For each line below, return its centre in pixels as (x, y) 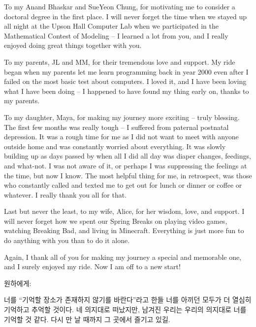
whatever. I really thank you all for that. (65, 194)
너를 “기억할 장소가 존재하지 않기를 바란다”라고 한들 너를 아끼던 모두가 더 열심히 (128, 300)
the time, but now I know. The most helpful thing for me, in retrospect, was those (128, 175)
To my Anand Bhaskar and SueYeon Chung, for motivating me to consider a (120, 6)
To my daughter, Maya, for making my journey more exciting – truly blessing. (122, 117)
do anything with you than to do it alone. (67, 240)
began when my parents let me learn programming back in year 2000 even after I (126, 71)
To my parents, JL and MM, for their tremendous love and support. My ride (120, 61)
